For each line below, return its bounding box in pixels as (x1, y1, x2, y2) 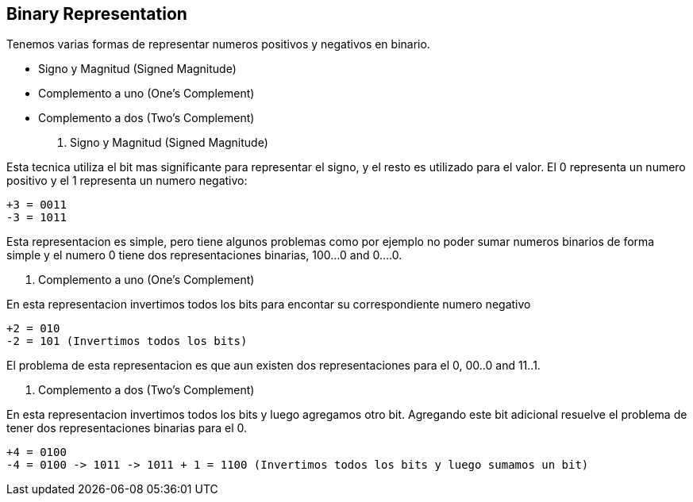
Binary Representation (6, 4, 187, 24)
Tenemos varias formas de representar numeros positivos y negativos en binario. (6, 37, 430, 52)
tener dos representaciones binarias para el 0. (6, 421, 248, 435)
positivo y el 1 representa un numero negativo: (6, 174, 248, 188)
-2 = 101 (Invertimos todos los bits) (6, 335, 248, 348)
